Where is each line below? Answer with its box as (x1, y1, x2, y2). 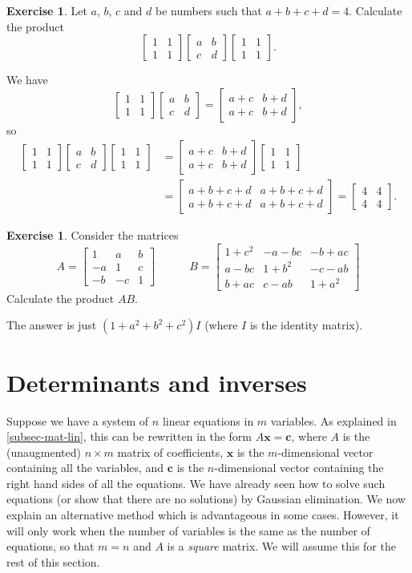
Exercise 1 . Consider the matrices (6, 227, 179, 244)
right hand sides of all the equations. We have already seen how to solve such (6, 474, 386, 491)
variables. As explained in (270, 412, 397, 429)
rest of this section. (6, 553, 100, 570)
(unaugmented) (6, 443, 81, 460)
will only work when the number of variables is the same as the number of (6, 522, 370, 539)
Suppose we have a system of (6, 412, 149, 429)
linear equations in (162, 412, 254, 429)
